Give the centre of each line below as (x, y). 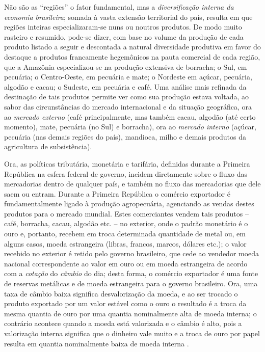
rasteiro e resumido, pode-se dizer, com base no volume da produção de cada (124, 36)
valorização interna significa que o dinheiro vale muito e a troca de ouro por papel (132, 333)
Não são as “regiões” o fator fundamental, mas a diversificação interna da (119, 7)
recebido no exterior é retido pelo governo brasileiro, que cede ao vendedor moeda (132, 253)
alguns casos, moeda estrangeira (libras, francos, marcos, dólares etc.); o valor (125, 243)
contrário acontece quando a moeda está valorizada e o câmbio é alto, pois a (123, 323)
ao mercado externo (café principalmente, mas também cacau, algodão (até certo (130, 116)
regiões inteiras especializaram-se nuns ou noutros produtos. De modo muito (123, 27)
